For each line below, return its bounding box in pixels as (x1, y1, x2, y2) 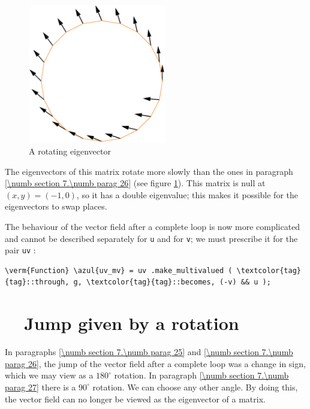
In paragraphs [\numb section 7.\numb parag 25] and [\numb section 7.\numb (5, 346, 293, 358)
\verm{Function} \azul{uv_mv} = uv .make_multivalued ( (5, 266, 233, 275)
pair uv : (5, 244, 36, 256)
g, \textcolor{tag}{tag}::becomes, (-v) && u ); (73, 278, 271, 287)
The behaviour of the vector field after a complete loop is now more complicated (5, 220, 300, 232)
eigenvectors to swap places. (5, 200, 107, 213)
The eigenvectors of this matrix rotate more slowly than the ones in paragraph (5, 165, 293, 177)
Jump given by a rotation (24, 311, 239, 335)
